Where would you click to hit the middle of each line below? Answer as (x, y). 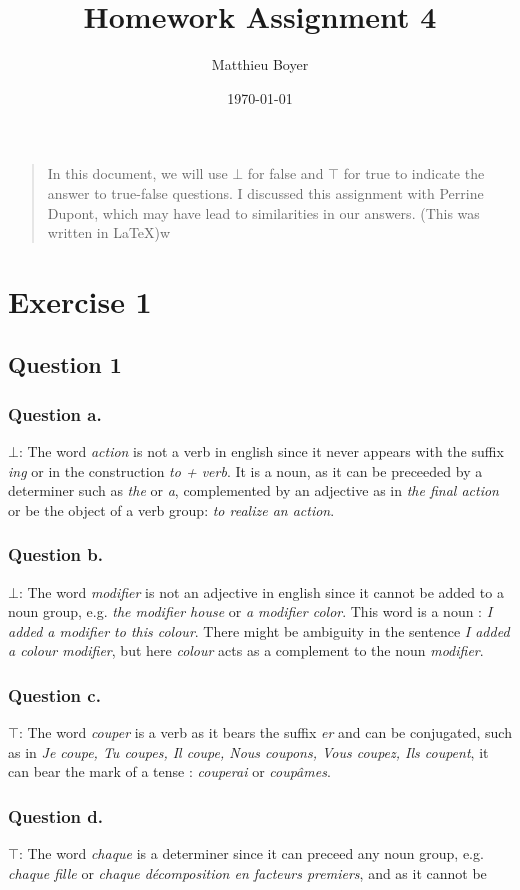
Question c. (54, 694)
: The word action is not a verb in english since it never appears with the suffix (261, 451)
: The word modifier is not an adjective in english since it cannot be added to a (261, 591)
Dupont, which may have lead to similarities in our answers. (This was (263, 212)
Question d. (55, 815)
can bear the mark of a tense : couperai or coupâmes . (169, 771)
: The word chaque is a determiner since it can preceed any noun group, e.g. (251, 853)
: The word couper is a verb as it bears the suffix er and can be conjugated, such (265, 732)
